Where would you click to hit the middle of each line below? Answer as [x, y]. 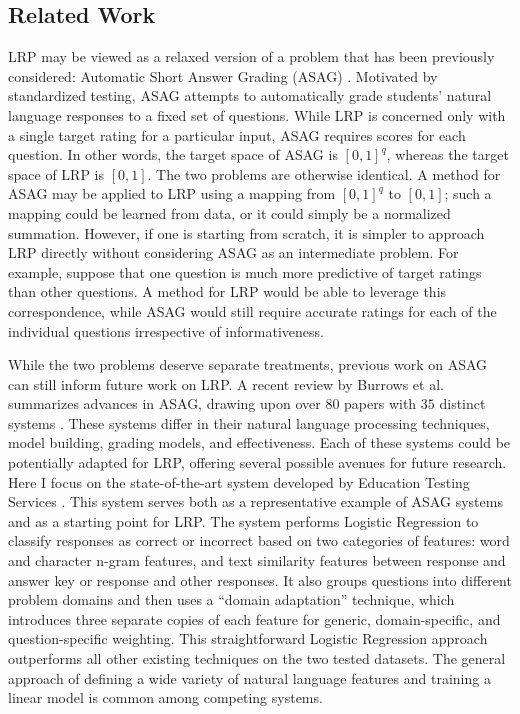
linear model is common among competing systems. [165, 697]
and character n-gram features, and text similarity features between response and [257, 560]
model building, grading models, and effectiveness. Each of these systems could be [259, 442]
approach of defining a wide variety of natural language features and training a [249, 677]
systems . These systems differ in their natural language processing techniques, [249, 422]
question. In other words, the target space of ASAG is [173, 154]
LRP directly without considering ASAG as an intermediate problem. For [233, 252]
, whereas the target [447, 154]
